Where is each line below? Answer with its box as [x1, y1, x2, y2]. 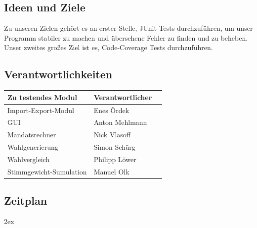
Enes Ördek [93, 105, 129, 115]
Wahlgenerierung [7, 142, 58, 152]
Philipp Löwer [93, 154, 136, 164]
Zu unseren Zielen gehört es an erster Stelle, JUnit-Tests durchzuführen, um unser [4, 23, 253, 33]
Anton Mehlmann [93, 117, 147, 127]
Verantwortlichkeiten [4, 66, 113, 82]
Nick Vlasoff [93, 129, 130, 140]
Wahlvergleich [7, 154, 50, 164]
